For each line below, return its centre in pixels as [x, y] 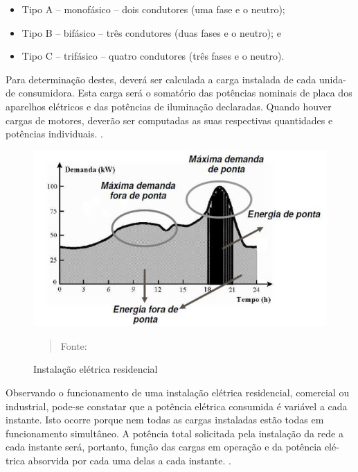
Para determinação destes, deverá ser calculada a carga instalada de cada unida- [176, 79]
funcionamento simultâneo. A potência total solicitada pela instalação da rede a [174, 433]
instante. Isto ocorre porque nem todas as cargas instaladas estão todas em [165, 420]
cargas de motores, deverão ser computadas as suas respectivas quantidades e [169, 120]
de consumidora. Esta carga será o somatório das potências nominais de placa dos [179, 93]
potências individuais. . [54, 134]
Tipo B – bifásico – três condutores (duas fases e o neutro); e [151, 32]
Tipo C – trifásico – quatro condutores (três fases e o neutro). [153, 56]
